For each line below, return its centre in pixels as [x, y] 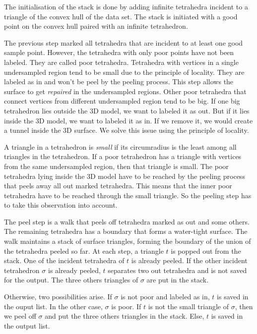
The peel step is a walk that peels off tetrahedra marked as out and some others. [127, 221]
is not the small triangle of [189, 306]
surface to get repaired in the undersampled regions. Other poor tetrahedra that [125, 91]
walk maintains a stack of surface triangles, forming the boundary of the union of [128, 241]
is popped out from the [206, 250]
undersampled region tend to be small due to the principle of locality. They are [124, 72]
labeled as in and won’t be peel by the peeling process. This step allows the [119, 82]
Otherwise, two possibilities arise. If [58, 297]
